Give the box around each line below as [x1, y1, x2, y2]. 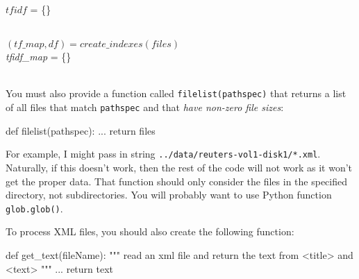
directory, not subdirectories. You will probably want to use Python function [6, 187, 332, 202]
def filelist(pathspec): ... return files [6, 123, 156, 137]
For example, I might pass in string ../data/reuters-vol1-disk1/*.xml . [6, 146, 321, 161]
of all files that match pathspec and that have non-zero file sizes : [6, 100, 284, 115]
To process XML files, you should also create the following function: [6, 224, 294, 239]
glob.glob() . [6, 201, 63, 215]
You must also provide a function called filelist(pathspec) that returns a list [6, 86, 347, 101]
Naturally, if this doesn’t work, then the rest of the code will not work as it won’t [6, 160, 353, 174]
